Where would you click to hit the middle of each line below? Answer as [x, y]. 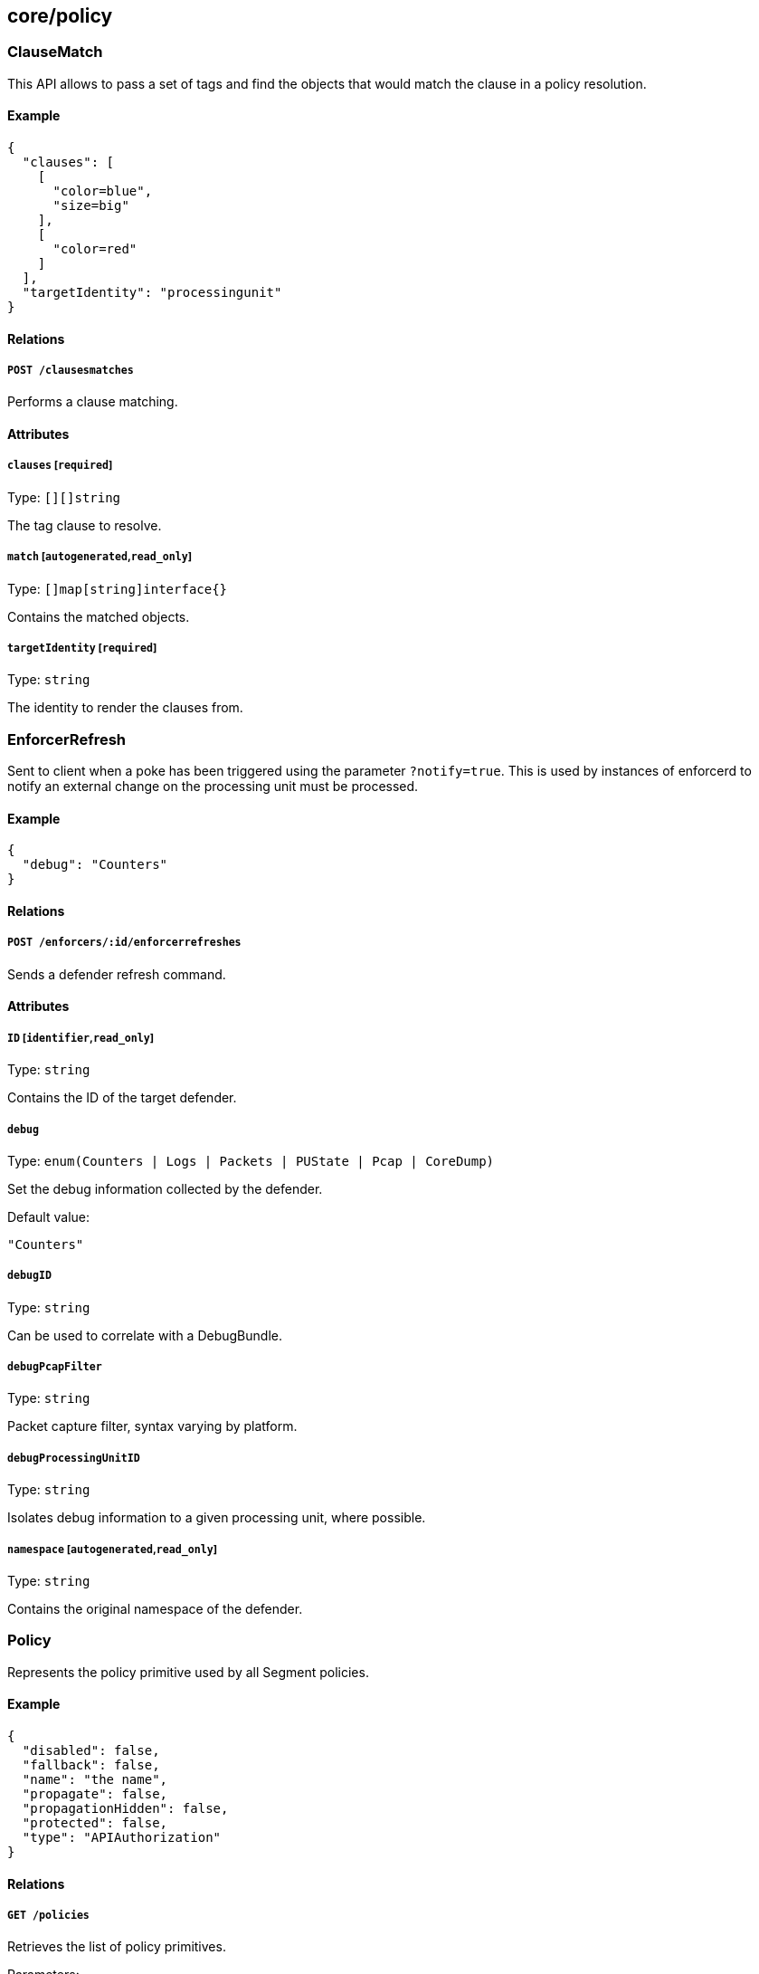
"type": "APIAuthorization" [122, 1837]
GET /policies [48, 1915]
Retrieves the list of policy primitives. [117, 1947]
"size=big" [91, 206]
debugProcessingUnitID [74, 1458]
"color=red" [95, 249]
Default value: [49, 1216]
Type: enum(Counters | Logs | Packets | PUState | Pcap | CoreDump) [251, 1160]
